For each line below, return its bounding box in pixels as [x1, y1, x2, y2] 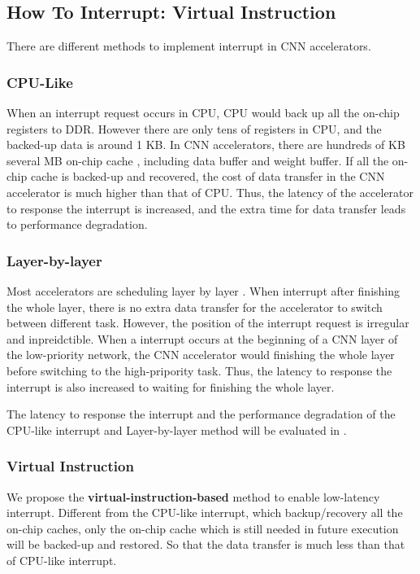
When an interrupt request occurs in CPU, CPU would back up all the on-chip [6, 104, 400, 121]
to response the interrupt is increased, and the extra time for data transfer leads [6, 199, 406, 217]
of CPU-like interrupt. [6, 551, 117, 568]
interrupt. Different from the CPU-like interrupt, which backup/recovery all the [6, 504, 403, 521]
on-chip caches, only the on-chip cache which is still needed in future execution [6, 519, 399, 537]
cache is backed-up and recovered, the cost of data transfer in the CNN [30, 168, 385, 185]
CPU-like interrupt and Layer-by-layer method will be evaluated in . [6, 421, 347, 438]
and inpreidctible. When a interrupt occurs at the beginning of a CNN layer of [6, 330, 398, 347]
